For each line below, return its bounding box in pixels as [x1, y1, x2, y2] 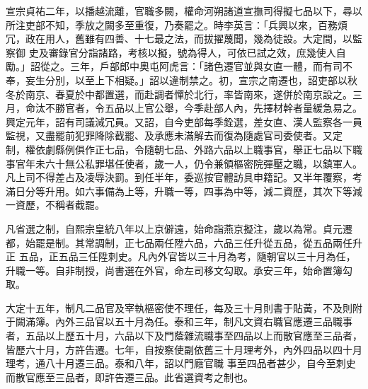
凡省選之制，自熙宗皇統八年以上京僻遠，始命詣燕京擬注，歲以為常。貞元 [6, 221, 343, 236]
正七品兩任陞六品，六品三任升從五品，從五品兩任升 [124, 235, 362, 250]
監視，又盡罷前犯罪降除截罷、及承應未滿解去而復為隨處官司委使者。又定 [6, 128, 343, 143]
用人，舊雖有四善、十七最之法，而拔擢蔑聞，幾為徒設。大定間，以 [45, 31, 352, 46]
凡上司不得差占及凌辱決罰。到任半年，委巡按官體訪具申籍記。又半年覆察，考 [6, 170, 362, 185]
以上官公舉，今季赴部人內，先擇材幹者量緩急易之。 [124, 100, 362, 115]
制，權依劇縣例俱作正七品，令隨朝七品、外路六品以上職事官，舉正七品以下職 [6, 141, 362, 156]
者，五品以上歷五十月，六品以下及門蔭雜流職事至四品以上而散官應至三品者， [6, 328, 362, 343]
